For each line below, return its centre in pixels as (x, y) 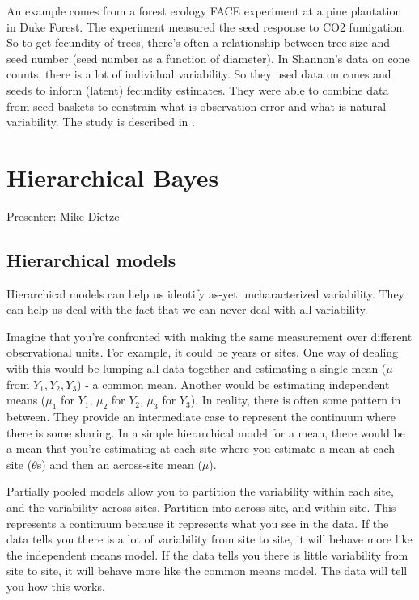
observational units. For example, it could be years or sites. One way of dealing (203, 352)
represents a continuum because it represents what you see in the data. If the (198, 523)
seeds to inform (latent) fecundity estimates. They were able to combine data (198, 89)
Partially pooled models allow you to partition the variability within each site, (200, 491)
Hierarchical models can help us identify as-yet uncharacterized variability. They (205, 293)
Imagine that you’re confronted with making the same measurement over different (209, 336)
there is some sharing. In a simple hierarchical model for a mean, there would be (206, 432)
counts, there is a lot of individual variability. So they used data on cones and (199, 74)
